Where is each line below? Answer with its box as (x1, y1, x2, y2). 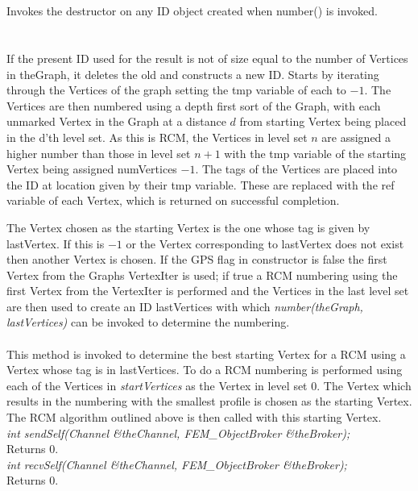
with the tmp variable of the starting (224, 144, 407, 161)
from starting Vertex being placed (239, 113, 407, 130)
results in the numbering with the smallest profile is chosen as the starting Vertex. (6, 393, 412, 410)
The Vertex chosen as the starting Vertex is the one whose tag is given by (6, 218, 370, 235)
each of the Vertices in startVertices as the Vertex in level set (6, 377, 308, 393)
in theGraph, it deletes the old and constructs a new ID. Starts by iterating (6, 65, 379, 82)
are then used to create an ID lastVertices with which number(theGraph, (6, 298, 363, 314)
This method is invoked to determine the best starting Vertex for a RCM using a (6, 345, 406, 362)
